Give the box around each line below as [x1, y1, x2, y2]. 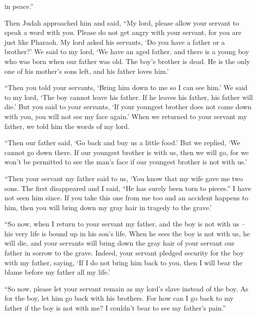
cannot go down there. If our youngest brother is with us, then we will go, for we [4, 147, 249, 157]
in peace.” [4, 1, 34, 11]
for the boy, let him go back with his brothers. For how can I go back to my [4, 293, 234, 303]
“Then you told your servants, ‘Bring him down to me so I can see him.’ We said [4, 82, 248, 93]
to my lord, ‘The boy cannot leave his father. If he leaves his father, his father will [4, 92, 253, 102]
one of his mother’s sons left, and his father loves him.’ [4, 65, 169, 76]
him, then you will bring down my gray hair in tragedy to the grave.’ [4, 202, 212, 212]
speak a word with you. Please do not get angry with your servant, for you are [4, 27, 242, 37]
